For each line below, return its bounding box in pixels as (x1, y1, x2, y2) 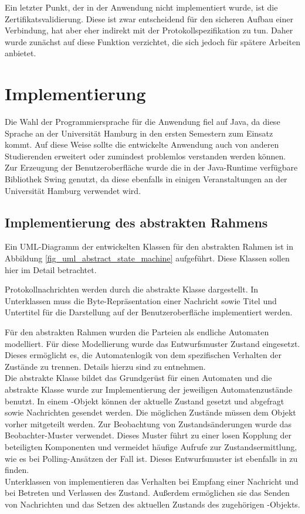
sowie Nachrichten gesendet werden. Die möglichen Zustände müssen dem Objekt (5, 406, 296, 418)
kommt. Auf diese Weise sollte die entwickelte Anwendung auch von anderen (5, 138, 279, 151)
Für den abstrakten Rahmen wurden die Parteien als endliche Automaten (5, 326, 269, 338)
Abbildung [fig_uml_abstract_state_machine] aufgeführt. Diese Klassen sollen (5, 252, 290, 264)
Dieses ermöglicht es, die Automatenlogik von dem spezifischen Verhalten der (5, 349, 282, 361)
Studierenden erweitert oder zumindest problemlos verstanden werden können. (5, 149, 286, 162)
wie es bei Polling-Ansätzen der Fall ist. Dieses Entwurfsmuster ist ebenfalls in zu (5, 452, 298, 464)
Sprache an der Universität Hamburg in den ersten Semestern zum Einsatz (5, 127, 273, 139)
